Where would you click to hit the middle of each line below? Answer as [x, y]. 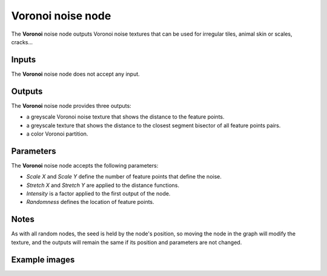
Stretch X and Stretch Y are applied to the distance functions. [103, 185]
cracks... [22, 42]
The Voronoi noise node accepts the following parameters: [85, 165]
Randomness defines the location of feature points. [90, 202]
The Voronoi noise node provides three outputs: [71, 105]
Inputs [24, 60]
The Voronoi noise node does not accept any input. [76, 74]
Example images [43, 259]
